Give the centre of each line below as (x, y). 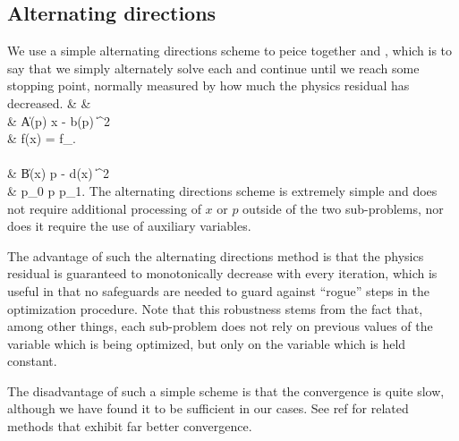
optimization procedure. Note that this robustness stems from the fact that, (215, 308)
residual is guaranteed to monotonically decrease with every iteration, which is (222, 273)
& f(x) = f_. (42, 138)
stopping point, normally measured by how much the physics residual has (208, 85)
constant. (32, 361)
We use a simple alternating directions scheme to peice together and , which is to (230, 51)
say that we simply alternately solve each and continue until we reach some (213, 68)
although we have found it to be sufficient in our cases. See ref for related (208, 408)
